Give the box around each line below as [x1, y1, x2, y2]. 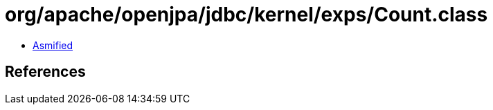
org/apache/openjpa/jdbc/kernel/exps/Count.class [5, 3, 488, 26]
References [5, 63, 86, 81]
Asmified [33, 39, 73, 51]
